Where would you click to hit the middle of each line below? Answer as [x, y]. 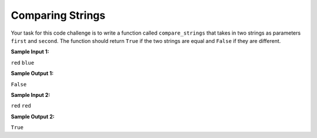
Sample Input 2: [31, 95]
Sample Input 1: [30, 52]
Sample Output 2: [33, 116]
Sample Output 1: [32, 73]
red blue [23, 63]
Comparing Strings [58, 15]
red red [21, 106]
